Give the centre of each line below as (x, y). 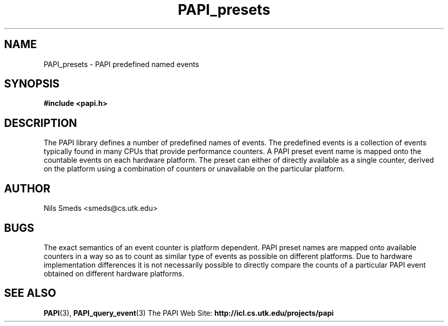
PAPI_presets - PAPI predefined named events (121, 64)
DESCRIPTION (41, 123)
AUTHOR (27, 188)
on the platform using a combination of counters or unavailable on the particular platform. (194, 169)
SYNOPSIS (32, 84)
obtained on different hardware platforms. (114, 273)
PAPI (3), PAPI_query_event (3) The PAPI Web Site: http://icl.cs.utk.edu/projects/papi (189, 313)
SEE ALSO (30, 293)
